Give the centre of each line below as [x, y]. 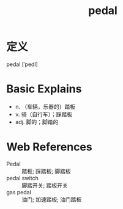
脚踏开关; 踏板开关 [45, 185]
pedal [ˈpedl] [22, 64]
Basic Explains [44, 89]
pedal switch [22, 178]
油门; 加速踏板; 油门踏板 [52, 199]
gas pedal [19, 192]
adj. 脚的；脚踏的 [37, 122]
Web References [50, 147]
